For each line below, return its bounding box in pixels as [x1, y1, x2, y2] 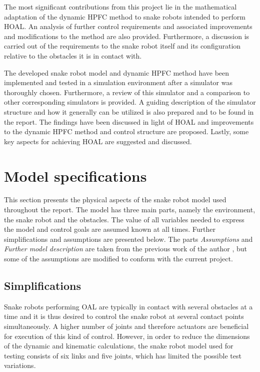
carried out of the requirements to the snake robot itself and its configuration [4, 41, 241, 51]
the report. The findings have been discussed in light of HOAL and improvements [4, 116, 254, 127]
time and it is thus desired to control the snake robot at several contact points [4, 311, 244, 321]
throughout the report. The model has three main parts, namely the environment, [4, 204, 255, 215]
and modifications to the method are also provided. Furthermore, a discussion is [4, 31, 249, 41]
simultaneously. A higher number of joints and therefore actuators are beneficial [4, 320, 249, 331]
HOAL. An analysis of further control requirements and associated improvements [4, 21, 252, 32]
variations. [4, 360, 36, 370]
